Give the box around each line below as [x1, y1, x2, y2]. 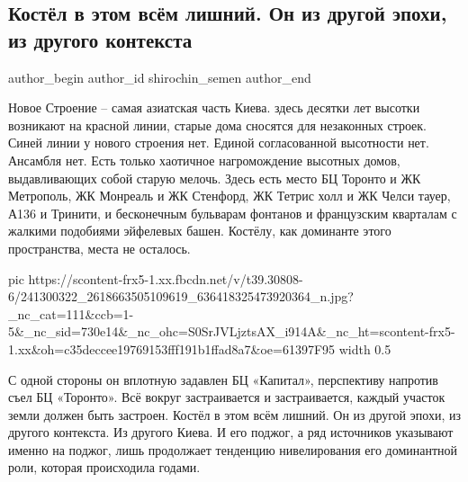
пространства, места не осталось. [8, 238, 191, 257]
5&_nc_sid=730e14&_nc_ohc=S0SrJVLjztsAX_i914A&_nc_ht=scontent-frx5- [8, 322, 455, 341]
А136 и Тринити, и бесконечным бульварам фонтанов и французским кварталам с [8, 203, 457, 222]
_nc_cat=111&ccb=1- [8, 304, 134, 323]
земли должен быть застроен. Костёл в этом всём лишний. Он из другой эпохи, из [8, 405, 461, 424]
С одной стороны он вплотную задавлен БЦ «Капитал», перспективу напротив [8, 370, 438, 388]
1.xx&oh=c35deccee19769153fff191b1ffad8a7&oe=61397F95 [8, 339, 336, 358]
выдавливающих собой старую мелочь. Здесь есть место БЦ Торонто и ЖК [8, 168, 421, 187]
